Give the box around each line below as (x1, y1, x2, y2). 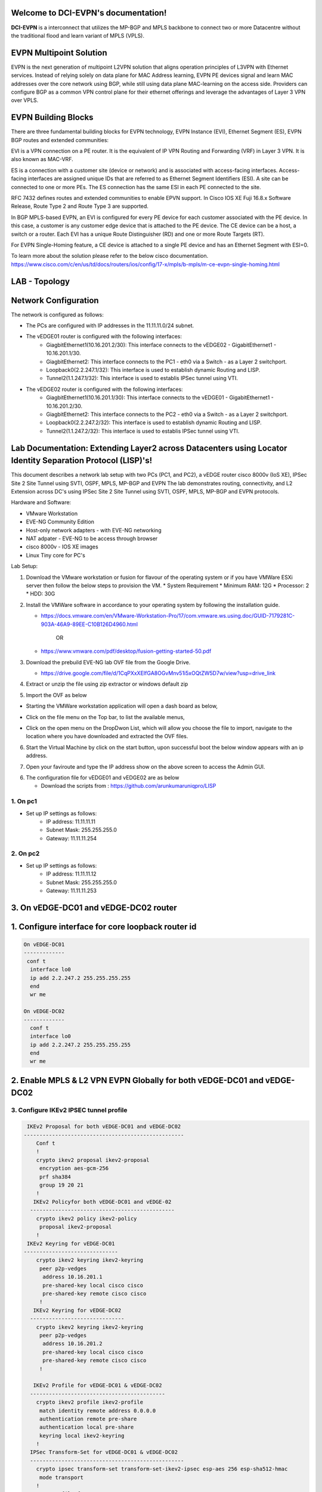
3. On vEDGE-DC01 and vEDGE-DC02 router (11, 902, 177, 913)
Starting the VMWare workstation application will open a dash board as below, (26, 702, 218, 710)
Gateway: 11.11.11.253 (46, 887, 97, 894)
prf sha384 (39, 1173, 72, 1180)
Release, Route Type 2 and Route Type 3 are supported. (11, 203, 149, 210)
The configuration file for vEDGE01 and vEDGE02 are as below (26, 773, 179, 781)
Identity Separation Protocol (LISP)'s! (11, 455, 153, 466)
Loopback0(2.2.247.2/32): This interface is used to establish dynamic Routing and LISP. (46, 419, 262, 426)
